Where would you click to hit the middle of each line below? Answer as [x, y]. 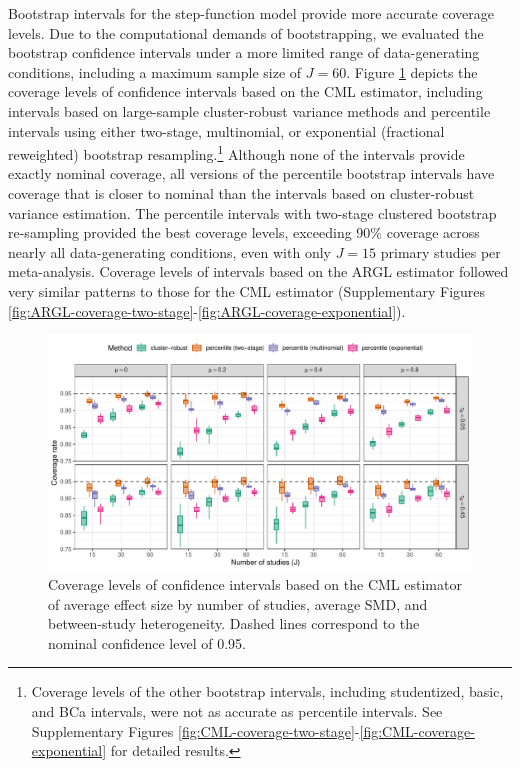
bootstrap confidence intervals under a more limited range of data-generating [244, 52]
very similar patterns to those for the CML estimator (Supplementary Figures [247, 290]
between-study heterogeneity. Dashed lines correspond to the [234, 623]
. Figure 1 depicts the [412, 71]
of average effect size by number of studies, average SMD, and [238, 603]
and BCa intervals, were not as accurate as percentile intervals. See [237, 710]
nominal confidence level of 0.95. [147, 642]
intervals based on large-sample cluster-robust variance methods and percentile [249, 110]
